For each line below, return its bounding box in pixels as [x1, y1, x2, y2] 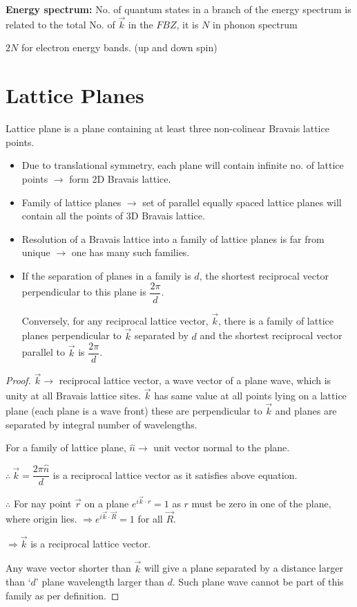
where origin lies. [6, 511, 77, 525]
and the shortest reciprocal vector [200, 328, 342, 343]
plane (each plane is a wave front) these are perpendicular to [6, 404, 262, 418]
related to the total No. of [6, 17, 115, 31]
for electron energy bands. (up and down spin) [21, 40, 218, 55]
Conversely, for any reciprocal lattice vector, [21, 313, 209, 327]
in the [128, 17, 153, 31]
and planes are [275, 404, 337, 418]
